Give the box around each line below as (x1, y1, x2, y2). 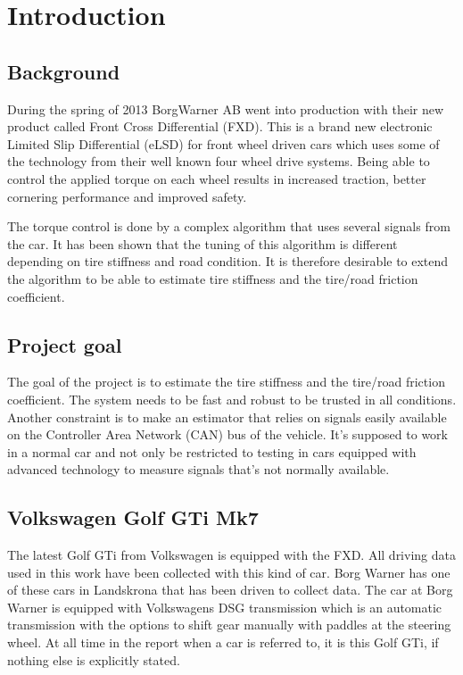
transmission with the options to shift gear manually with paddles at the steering (7, 615, 451, 634)
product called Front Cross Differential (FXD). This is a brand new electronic (7, 117, 433, 136)
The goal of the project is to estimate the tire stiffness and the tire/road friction (7, 372, 445, 391)
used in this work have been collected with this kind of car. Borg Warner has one (7, 562, 451, 581)
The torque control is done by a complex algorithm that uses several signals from (7, 217, 451, 236)
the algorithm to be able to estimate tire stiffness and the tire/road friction (7, 269, 418, 287)
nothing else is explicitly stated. (7, 650, 180, 669)
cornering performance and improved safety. (7, 187, 247, 205)
